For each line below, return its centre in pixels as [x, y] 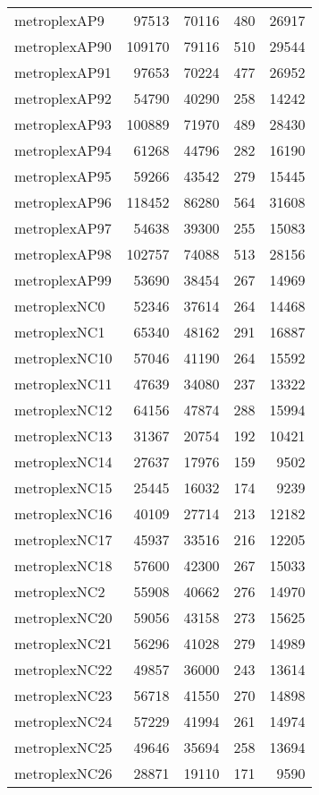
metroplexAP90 [63, 46]
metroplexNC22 [63, 669]
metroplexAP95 [63, 176]
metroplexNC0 [60, 306]
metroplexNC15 [63, 487]
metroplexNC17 [63, 539]
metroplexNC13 [63, 436]
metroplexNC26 [63, 773]
